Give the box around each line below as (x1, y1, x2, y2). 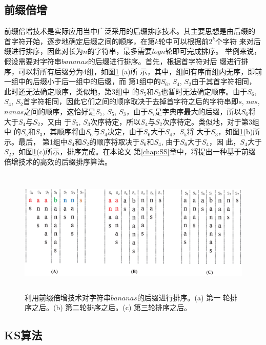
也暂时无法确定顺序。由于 (161, 86, 248, 96)
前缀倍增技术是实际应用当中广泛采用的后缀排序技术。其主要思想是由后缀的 (4, 26, 255, 36)
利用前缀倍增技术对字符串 (25, 292, 111, 302)
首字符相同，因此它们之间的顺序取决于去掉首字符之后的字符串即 (23, 96, 239, 107)
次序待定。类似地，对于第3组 (162, 116, 259, 127)
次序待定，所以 (90, 116, 141, 127)
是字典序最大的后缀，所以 (155, 106, 241, 116)
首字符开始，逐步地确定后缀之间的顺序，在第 (4, 35, 155, 46)
